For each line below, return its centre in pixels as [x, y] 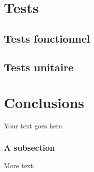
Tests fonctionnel [47, 38]
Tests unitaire [39, 67]
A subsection [29, 147]
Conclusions [44, 102]
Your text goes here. [34, 126]
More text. [20, 165]
